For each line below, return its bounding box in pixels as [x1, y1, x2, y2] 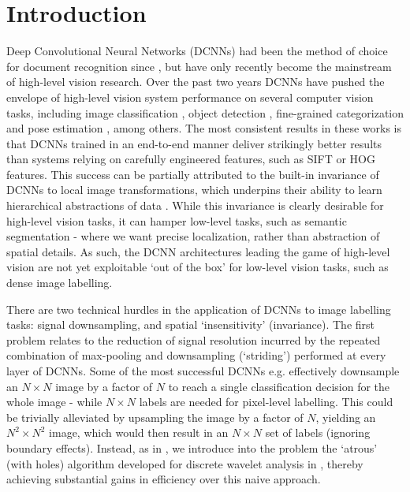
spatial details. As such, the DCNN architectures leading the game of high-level [6, 243, 390, 259]
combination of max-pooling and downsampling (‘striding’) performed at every [6, 347, 386, 363]
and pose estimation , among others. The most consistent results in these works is [6, 120, 402, 136]
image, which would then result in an [49, 424, 229, 441]
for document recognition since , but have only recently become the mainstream [6, 58, 392, 74]
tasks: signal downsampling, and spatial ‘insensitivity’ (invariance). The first [6, 316, 375, 333]
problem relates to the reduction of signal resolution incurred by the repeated [6, 331, 381, 348]
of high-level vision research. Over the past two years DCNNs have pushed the [6, 73, 385, 90]
